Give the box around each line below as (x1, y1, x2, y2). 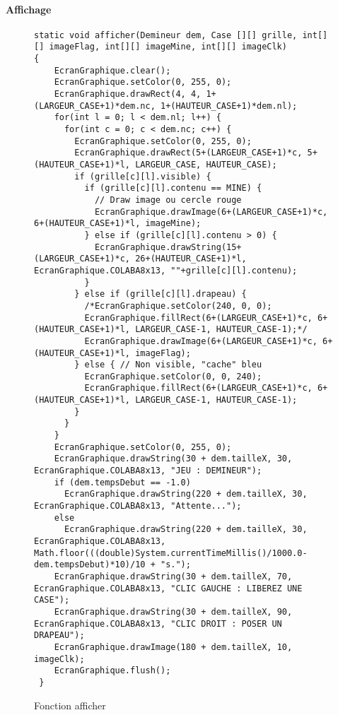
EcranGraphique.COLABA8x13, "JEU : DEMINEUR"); (34, 466, 262, 476)
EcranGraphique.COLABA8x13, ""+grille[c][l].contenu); (34, 265, 298, 276)
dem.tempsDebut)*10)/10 (34, 560, 146, 570)
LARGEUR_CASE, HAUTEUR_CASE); (135, 160, 277, 170)
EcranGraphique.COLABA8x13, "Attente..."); (34, 501, 242, 512)
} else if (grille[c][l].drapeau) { (74, 289, 247, 300)
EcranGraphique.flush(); (54, 666, 171, 676)
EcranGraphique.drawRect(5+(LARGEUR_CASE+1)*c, (74, 148, 303, 158)
